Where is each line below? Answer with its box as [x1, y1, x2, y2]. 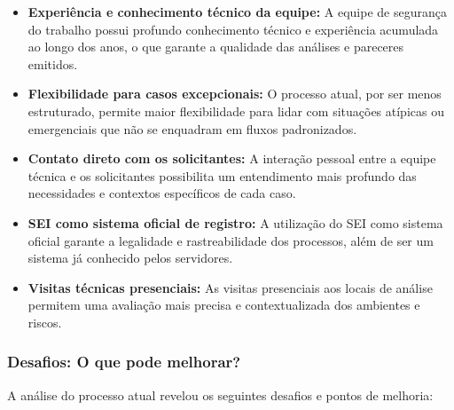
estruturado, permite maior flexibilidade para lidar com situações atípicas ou [27, 101, 444, 120]
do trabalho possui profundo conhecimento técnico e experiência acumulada [27, 20, 439, 38]
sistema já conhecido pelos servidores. [27, 248, 233, 267]
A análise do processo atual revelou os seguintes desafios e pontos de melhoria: [7, 385, 434, 404]
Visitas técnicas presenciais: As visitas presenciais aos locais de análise [27, 278, 433, 296]
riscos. [27, 312, 62, 331]
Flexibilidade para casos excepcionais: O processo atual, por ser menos [27, 84, 442, 103]
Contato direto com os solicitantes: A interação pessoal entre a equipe [27, 149, 436, 168]
